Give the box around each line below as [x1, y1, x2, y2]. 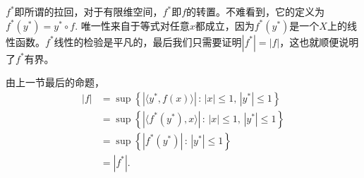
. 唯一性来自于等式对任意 [75, 18, 190, 32]
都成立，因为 [195, 18, 255, 32]
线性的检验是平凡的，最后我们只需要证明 [54, 34, 242, 49]
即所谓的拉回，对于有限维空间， [14, 4, 163, 18]
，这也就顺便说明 [279, 34, 359, 49]
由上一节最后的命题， [6, 75, 104, 90]
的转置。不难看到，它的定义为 [186, 4, 324, 18]
